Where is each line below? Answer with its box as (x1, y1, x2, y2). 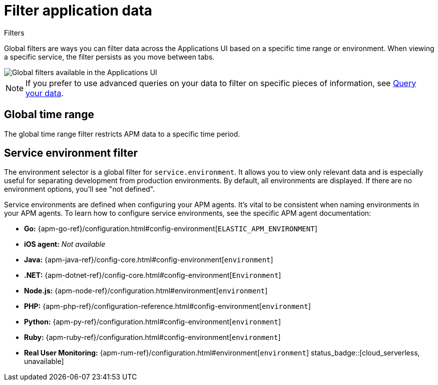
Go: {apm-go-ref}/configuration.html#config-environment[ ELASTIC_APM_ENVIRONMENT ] (24, 224, 317, 233)
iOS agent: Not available (24, 240, 106, 249)
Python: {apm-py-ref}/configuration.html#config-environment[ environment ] (24, 317, 281, 326)
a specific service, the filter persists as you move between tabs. (4, 52, 215, 61)
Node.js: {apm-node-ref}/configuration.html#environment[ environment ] (24, 286, 268, 295)
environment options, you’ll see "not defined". (4, 185, 155, 194)
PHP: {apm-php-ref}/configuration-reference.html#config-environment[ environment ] (24, 302, 311, 311)
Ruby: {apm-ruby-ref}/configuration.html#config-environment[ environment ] (24, 333, 281, 342)
